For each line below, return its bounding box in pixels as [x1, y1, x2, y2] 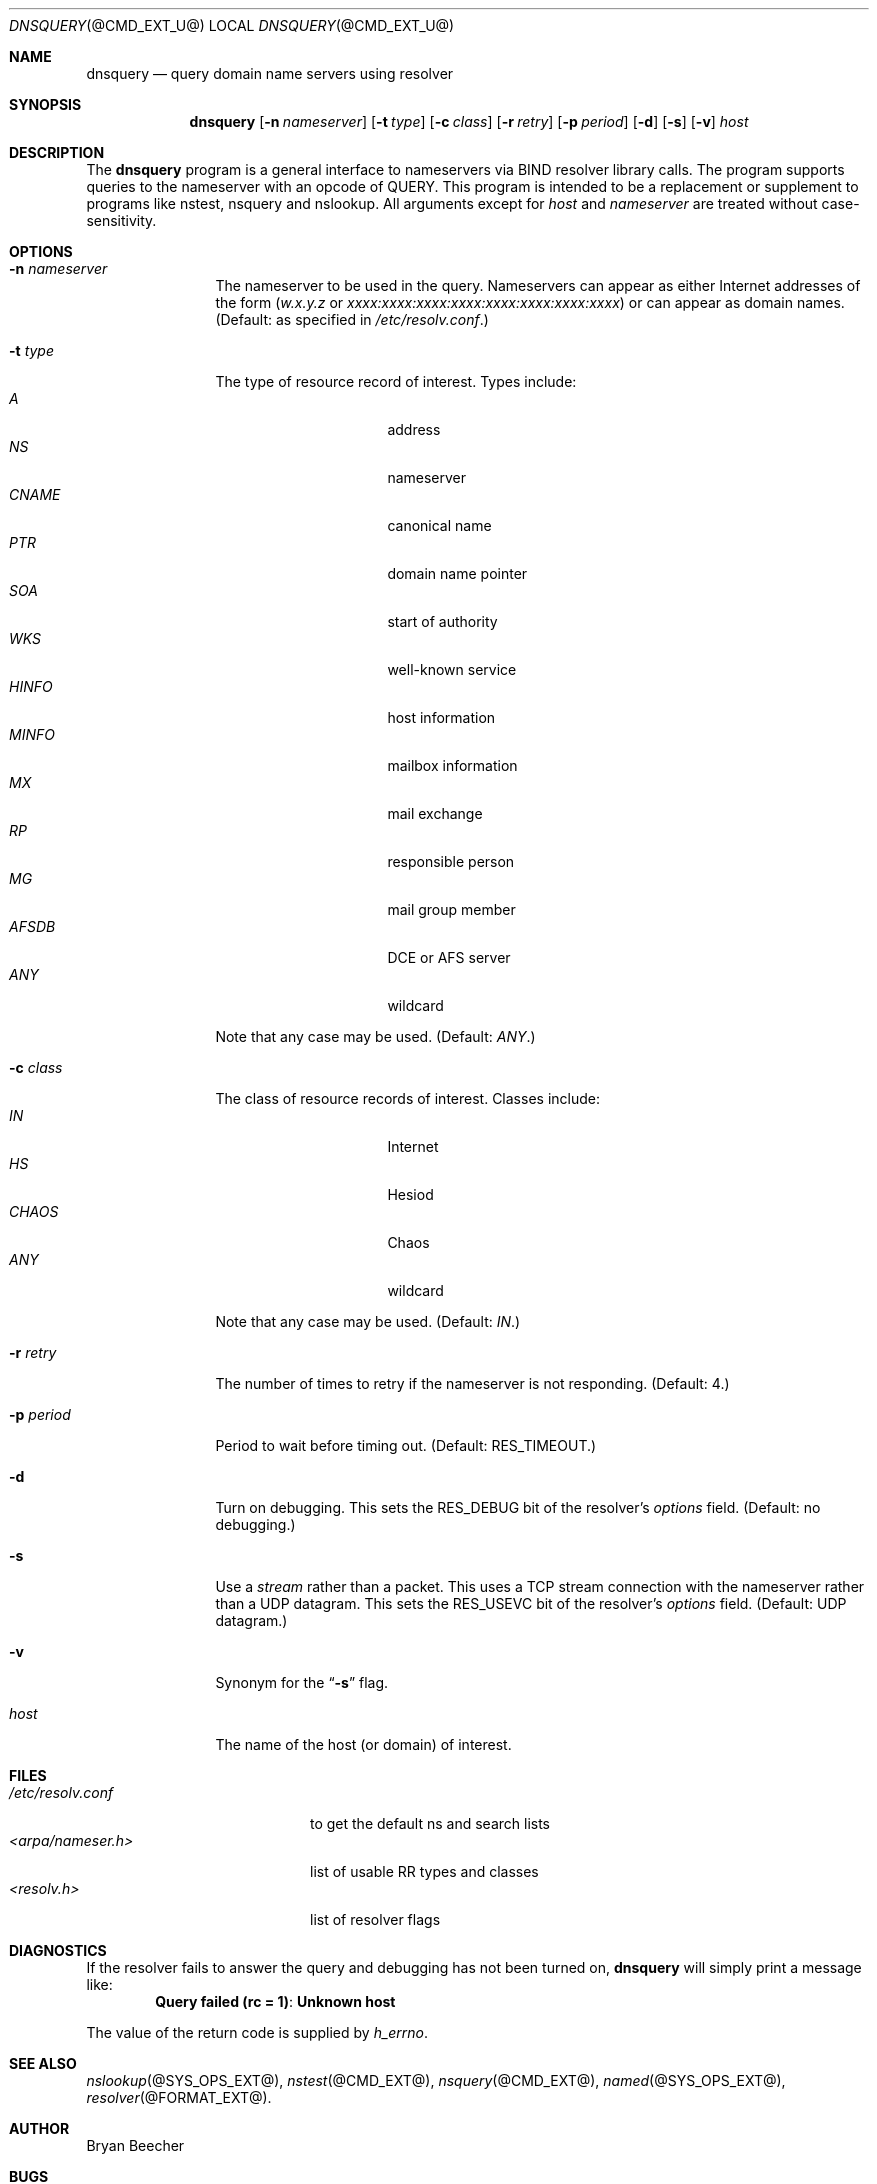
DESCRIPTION [9, 144, 105, 161]
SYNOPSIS [9, 96, 82, 113]
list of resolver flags [310, 1911, 441, 1928]
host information [387, 709, 496, 726]
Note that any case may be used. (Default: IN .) [215, 1313, 521, 1330]
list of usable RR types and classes [310, 1863, 539, 1880]
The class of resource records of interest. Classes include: [215, 1090, 600, 1107]
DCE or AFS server [387, 949, 511, 966]
